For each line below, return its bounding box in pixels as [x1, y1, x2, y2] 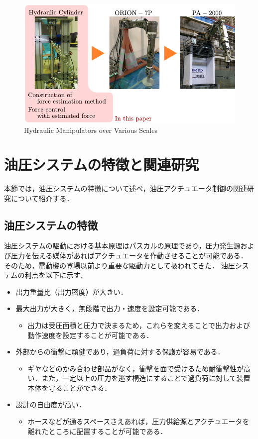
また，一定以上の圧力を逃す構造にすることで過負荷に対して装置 [41, 373, 251, 383]
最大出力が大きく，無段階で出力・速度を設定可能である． [15, 303, 204, 314]
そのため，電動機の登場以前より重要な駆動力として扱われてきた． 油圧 [4, 260, 235, 270]
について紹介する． [10, 193, 74, 203]
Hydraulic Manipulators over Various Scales [24, 125, 157, 135]
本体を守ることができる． [27, 382, 112, 393]
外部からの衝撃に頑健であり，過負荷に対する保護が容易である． [15, 346, 225, 357]
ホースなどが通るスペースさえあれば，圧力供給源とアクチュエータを [27, 416, 250, 427]
